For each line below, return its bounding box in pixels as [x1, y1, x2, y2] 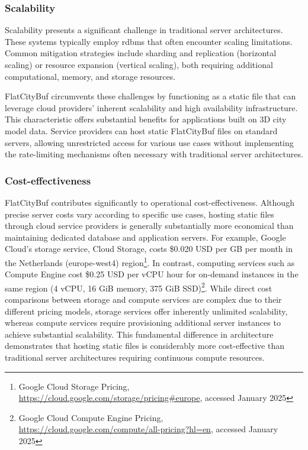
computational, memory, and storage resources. [5, 70, 176, 82]
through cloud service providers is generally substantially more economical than [5, 219, 294, 232]
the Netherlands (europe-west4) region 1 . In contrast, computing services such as [5, 254, 295, 268]
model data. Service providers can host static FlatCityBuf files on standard [5, 124, 278, 137]
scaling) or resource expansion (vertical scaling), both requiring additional [5, 59, 273, 70]
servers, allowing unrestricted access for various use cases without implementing [5, 136, 294, 148]
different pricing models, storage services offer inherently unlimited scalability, [5, 305, 288, 317]
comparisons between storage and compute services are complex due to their [5, 293, 282, 306]
